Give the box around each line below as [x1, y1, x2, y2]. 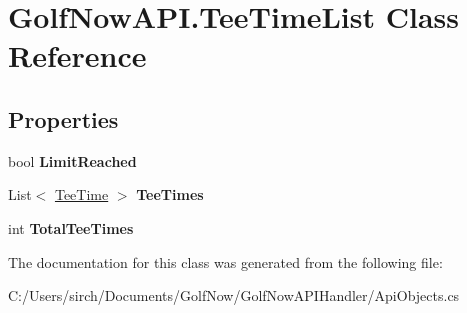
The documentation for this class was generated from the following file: [8, 251, 443, 272]
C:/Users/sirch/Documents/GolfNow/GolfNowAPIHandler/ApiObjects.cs [8, 285, 460, 306]
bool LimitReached [8, 150, 137, 171]
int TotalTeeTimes [8, 217, 134, 238]
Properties [8, 103, 119, 134]
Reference [8, 35, 147, 76]
